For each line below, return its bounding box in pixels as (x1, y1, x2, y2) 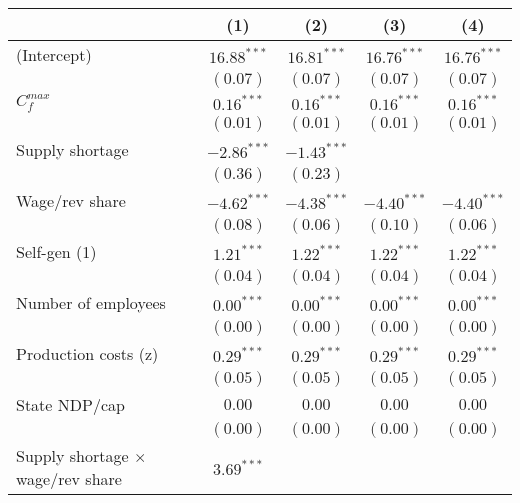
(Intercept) (16, 43, 92, 66)
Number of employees (16, 291, 166, 314)
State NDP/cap (16, 393, 125, 416)
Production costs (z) (16, 342, 159, 365)
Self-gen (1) (16, 240, 97, 263)
